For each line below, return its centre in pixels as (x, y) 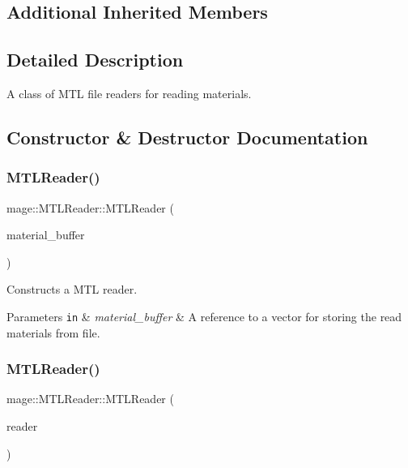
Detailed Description (95, 60)
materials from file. (53, 332)
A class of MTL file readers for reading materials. (129, 93)
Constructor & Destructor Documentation (187, 137)
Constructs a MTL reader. (72, 289)
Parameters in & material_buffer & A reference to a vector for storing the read (204, 316)
